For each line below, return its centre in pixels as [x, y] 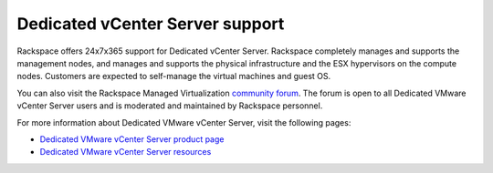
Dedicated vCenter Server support [151, 24]
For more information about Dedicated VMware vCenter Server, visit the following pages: [184, 122]
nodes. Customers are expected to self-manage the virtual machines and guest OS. [174, 76]
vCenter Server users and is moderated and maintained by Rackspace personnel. [170, 106]
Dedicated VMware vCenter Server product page [132, 139]
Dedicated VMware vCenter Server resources [126, 152]
